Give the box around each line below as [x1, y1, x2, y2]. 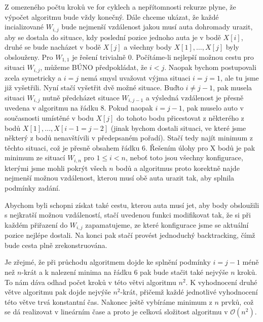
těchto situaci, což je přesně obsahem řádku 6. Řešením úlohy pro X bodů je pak [5, 142, 255, 153]
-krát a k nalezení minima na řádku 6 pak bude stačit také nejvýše [21, 267, 229, 277]
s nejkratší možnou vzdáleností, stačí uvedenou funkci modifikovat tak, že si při [5, 209, 251, 220]
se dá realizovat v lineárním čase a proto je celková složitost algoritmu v [5, 306, 228, 317]
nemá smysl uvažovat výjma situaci [81, 72, 191, 83]
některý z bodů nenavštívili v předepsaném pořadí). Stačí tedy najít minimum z [5, 132, 253, 143]
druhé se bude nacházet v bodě [5, 42, 101, 52]
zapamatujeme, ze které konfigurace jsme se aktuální [85, 219, 249, 230]
